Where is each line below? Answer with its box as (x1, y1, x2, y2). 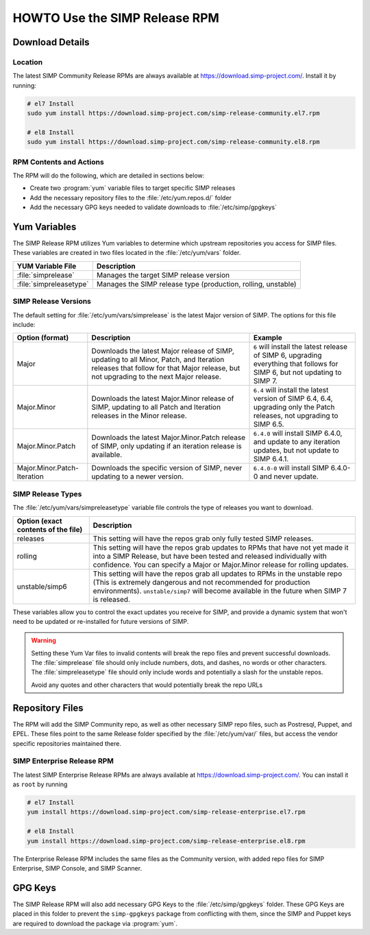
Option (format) (16, 333, 69, 343)
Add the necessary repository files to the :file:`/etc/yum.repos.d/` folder (29, 193, 232, 202)
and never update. (259, 472, 319, 481)
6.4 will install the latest (253, 385, 329, 395)
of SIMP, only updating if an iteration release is (91, 441, 243, 451)
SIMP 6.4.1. (253, 454, 289, 464)
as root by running (12, 780, 68, 788)
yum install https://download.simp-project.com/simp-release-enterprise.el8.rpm (27, 837, 306, 845)
